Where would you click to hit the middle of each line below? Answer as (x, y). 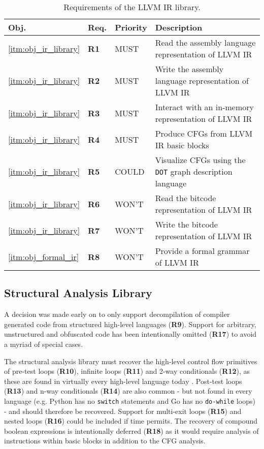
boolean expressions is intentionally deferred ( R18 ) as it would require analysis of (131, 430)
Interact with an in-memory (204, 107)
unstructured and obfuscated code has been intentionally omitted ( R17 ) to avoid (130, 334)
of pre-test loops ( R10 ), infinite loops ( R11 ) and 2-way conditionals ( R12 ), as (127, 371)
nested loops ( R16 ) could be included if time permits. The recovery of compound (131, 421)
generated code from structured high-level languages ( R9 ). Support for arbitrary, (130, 324)
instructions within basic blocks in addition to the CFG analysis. (105, 441)
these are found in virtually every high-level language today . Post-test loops (123, 381)
